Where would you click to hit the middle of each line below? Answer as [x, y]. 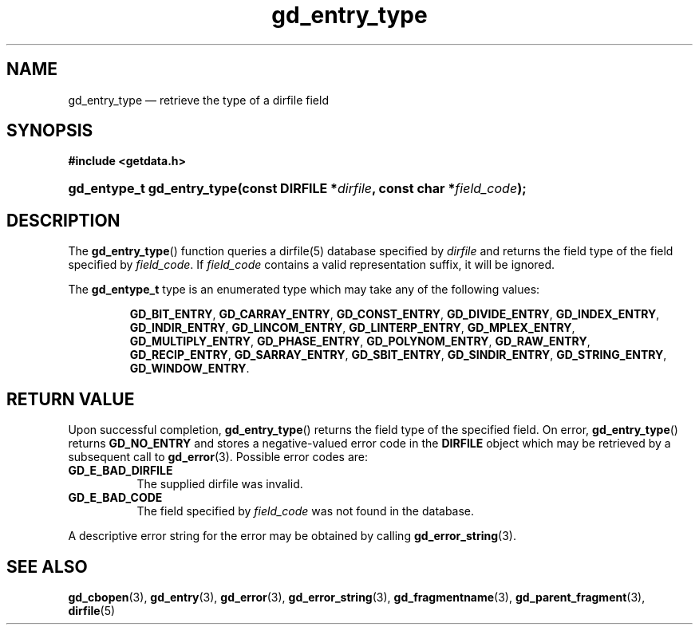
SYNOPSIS [50, 131]
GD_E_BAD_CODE [115, 498]
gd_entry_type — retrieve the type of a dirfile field [198, 100]
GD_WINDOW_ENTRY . [190, 369]
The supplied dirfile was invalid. [220, 484]
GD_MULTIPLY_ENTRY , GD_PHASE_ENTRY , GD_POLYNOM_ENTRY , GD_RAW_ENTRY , [360, 341]
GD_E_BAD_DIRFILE [120, 471]
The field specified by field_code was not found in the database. [306, 511]
